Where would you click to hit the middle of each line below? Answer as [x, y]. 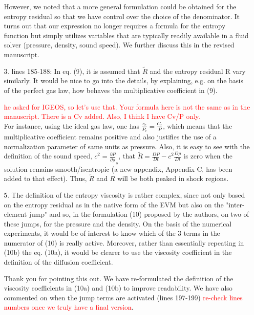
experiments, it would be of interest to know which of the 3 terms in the [112, 233]
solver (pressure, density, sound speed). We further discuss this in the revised [119, 45]
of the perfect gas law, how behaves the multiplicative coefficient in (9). [111, 90]
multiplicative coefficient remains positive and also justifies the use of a [110, 136]
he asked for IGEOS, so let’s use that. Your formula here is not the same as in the [127, 106]
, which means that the [197, 125]
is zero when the [208, 156]
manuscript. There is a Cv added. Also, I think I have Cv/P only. [102, 116]
